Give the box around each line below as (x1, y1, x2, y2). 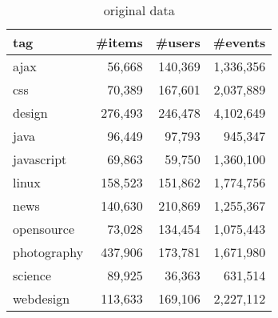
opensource (13, 219, 75, 238)
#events (212, 33, 266, 51)
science (13, 266, 52, 284)
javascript (13, 150, 67, 168)
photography (13, 243, 84, 261)
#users (155, 33, 201, 51)
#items (96, 33, 143, 51)
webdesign (13, 289, 70, 308)
